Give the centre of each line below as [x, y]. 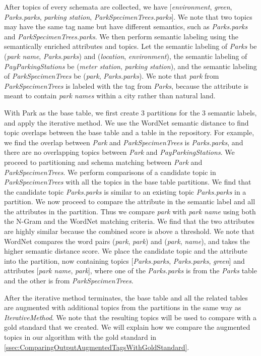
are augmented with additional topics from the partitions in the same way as [123, 307]
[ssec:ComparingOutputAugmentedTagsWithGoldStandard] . [97, 347]
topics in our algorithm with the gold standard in [80, 337]
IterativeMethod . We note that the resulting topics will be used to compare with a [130, 317]
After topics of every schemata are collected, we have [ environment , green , [118, 7]
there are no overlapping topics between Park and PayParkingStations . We [119, 152]
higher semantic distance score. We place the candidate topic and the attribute [126, 251]
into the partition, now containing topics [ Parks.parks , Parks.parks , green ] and [124, 260]
